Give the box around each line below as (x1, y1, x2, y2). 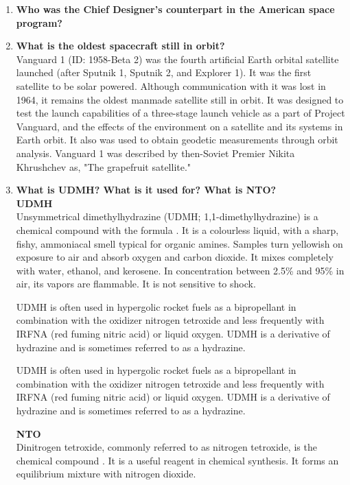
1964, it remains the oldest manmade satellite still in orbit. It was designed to (16, 92, 344, 106)
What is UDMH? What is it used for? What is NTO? (16, 182, 277, 197)
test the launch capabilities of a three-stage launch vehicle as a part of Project (16, 106, 345, 120)
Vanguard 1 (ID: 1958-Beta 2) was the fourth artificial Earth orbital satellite (16, 51, 339, 66)
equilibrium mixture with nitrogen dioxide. (16, 466, 196, 481)
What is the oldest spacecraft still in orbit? (16, 38, 225, 53)
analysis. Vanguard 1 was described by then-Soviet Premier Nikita (16, 145, 295, 160)
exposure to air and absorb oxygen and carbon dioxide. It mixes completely (16, 250, 334, 264)
